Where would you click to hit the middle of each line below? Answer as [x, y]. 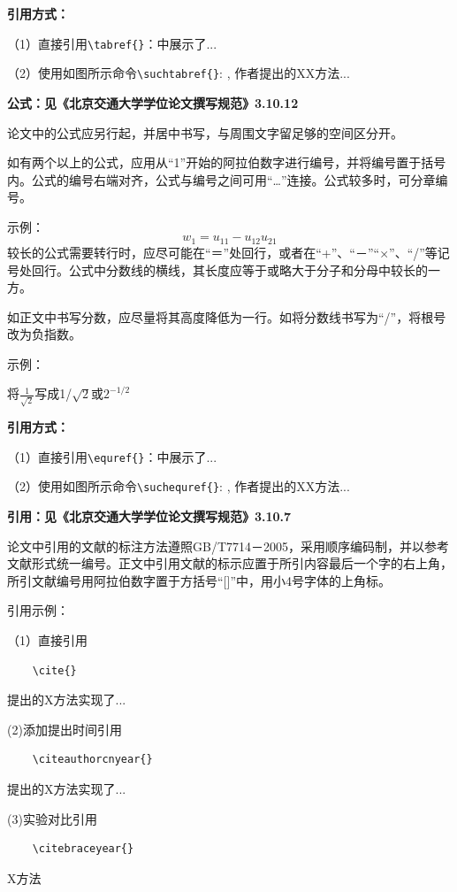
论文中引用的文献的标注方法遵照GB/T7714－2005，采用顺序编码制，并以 [216, 546]
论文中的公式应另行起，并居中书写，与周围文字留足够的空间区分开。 [205, 132]
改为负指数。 [44, 334]
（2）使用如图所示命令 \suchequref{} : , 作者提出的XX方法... [179, 486]
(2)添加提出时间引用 [65, 729]
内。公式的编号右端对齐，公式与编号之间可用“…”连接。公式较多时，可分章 [221, 179]
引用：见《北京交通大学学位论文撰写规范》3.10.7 [149, 516]
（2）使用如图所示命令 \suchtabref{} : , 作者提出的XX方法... [179, 73]
